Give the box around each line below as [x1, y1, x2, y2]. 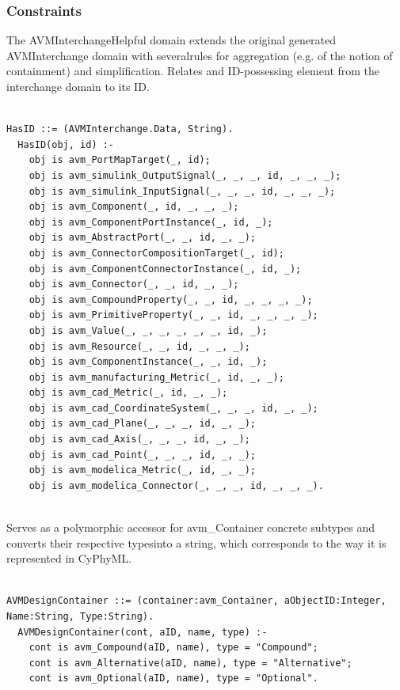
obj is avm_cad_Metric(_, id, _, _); [29, 387, 228, 399]
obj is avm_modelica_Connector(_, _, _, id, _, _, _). [29, 480, 324, 491]
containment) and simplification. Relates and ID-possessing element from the [6, 63, 380, 79]
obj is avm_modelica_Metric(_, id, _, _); [29, 464, 256, 476]
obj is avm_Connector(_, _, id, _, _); [29, 279, 239, 290]
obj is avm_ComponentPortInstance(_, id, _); [29, 216, 273, 228]
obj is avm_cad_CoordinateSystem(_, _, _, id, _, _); [29, 402, 318, 414]
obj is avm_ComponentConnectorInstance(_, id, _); [29, 263, 302, 275]
